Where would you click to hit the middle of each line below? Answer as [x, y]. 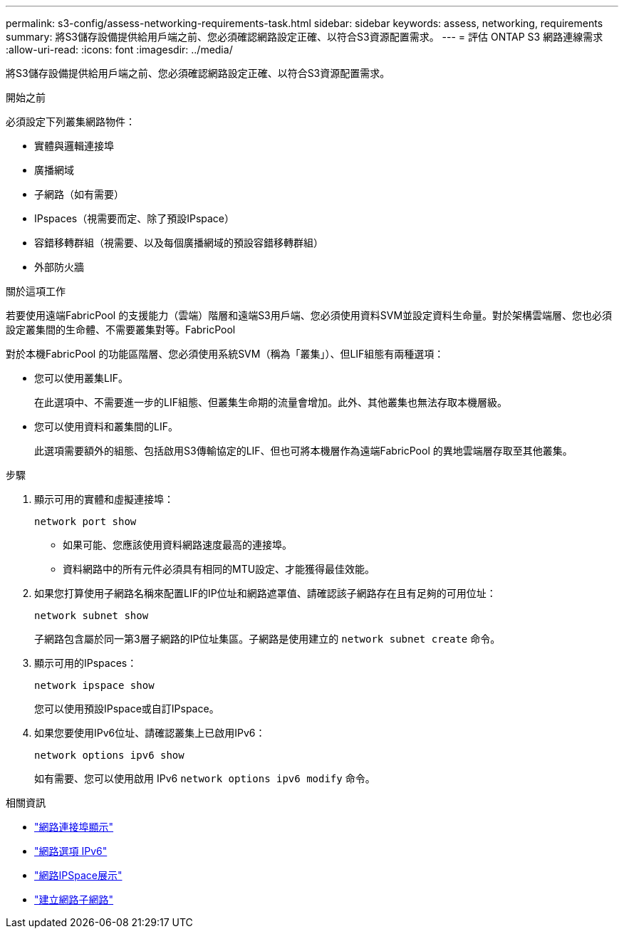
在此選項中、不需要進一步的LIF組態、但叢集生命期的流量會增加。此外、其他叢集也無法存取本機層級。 [271, 402]
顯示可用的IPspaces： [86, 663]
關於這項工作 [36, 291]
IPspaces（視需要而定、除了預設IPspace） [135, 218]
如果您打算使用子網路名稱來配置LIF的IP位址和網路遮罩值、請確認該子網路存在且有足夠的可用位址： [265, 593]
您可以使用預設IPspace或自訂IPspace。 [127, 709]
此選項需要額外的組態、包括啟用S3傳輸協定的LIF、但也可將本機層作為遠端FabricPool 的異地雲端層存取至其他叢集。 [303, 451]
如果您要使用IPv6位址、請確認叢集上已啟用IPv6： [150, 733]
